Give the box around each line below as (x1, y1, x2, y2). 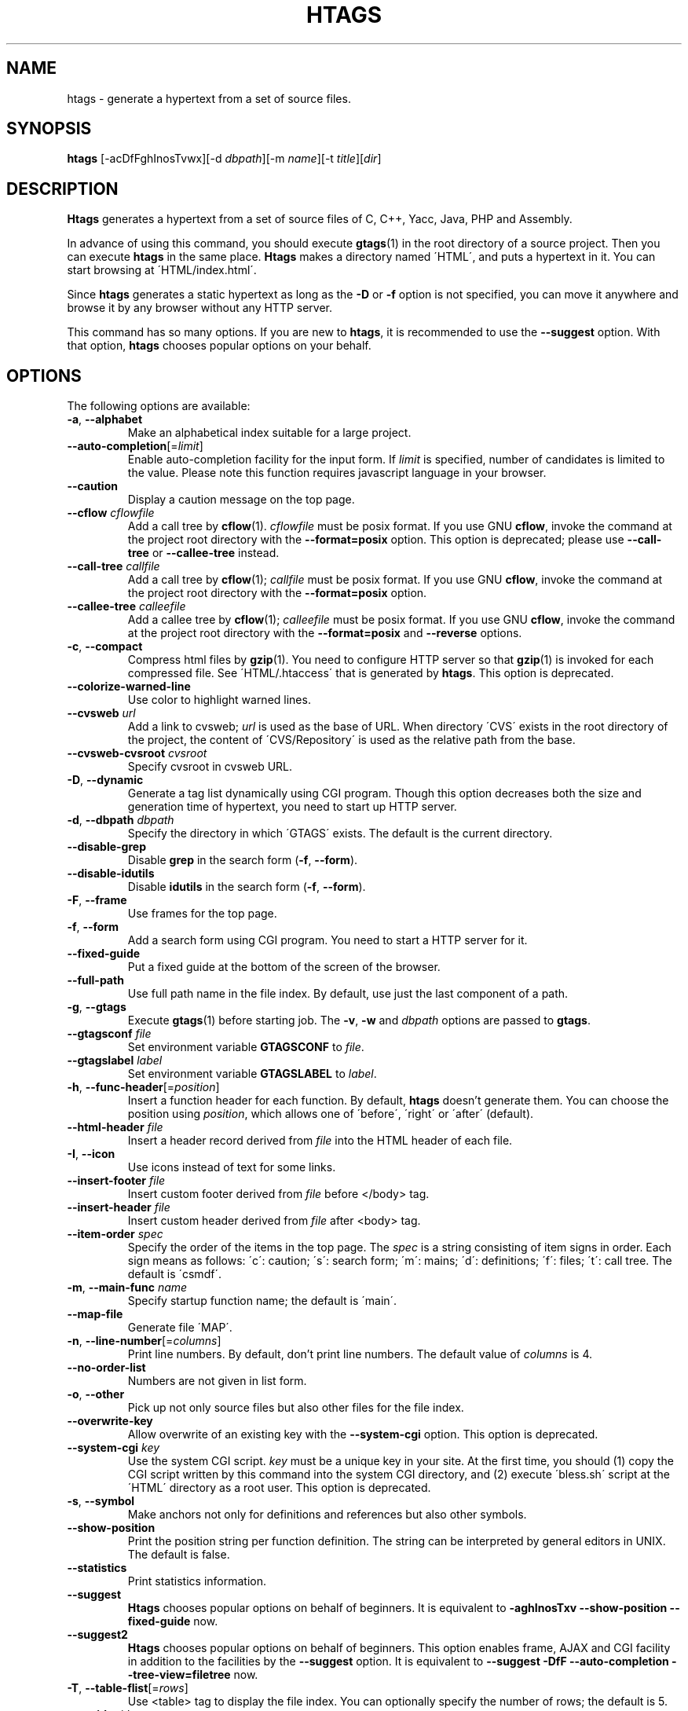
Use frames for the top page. (127, 907, 277, 921)
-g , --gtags (67, 1000, 126, 1014)
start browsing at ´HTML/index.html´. (67, 263, 257, 277)
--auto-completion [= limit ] (67, 439, 203, 453)
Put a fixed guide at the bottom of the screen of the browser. (127, 960, 441, 974)
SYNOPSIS (6, 119, 92, 139)
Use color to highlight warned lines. (127, 693, 311, 707)
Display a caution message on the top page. (127, 493, 355, 507)
